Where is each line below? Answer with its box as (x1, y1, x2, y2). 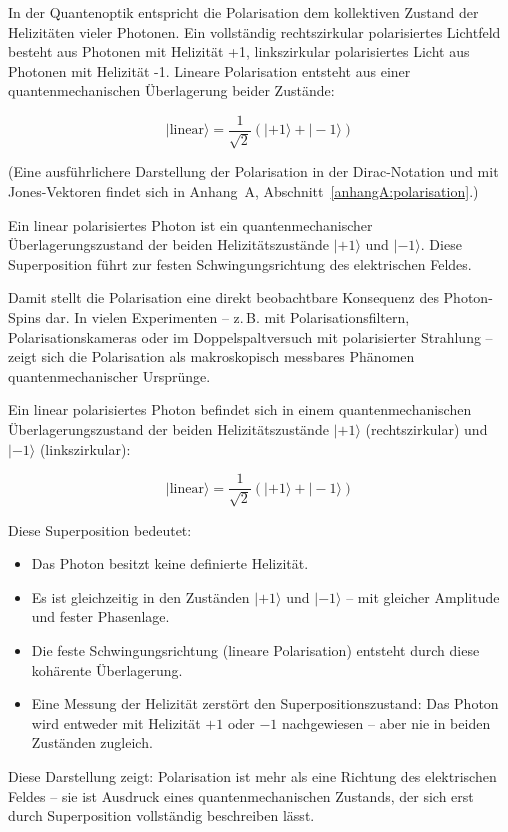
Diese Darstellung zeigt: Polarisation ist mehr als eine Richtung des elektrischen (8, 765, 497, 786)
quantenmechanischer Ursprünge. (8, 365, 211, 386)
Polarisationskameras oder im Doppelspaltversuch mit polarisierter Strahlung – (8, 326, 493, 347)
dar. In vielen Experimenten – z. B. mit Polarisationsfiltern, (45, 306, 410, 327)
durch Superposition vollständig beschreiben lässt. (8, 805, 315, 826)
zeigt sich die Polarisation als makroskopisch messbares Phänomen (8, 346, 415, 367)
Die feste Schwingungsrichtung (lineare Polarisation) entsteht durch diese (31, 639, 480, 660)
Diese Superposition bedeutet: (8, 519, 192, 540)
